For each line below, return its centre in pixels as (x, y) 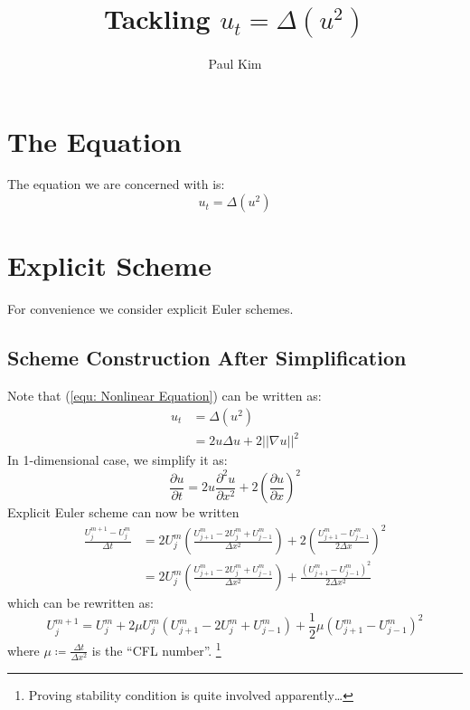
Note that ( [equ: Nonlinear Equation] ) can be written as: (164, 395)
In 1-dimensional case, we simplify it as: (117, 460)
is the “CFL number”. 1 (156, 648)
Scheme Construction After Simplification (207, 358)
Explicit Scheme (109, 265)
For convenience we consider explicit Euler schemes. (150, 309)
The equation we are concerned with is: (116, 184)
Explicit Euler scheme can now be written (123, 512)
